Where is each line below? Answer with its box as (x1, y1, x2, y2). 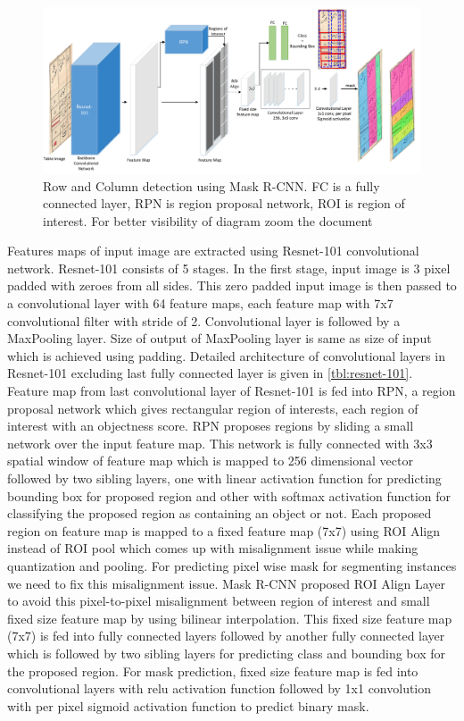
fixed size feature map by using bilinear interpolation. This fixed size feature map (7, 608, 452, 627)
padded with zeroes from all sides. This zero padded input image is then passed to (7, 276, 457, 295)
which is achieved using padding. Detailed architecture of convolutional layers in (7, 346, 445, 365)
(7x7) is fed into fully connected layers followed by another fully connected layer (7, 626, 445, 645)
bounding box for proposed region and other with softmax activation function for (7, 486, 452, 505)
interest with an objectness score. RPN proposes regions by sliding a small (7, 416, 414, 435)
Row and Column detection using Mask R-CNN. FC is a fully (43, 176, 380, 195)
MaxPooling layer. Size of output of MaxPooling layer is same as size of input (7, 329, 432, 348)
